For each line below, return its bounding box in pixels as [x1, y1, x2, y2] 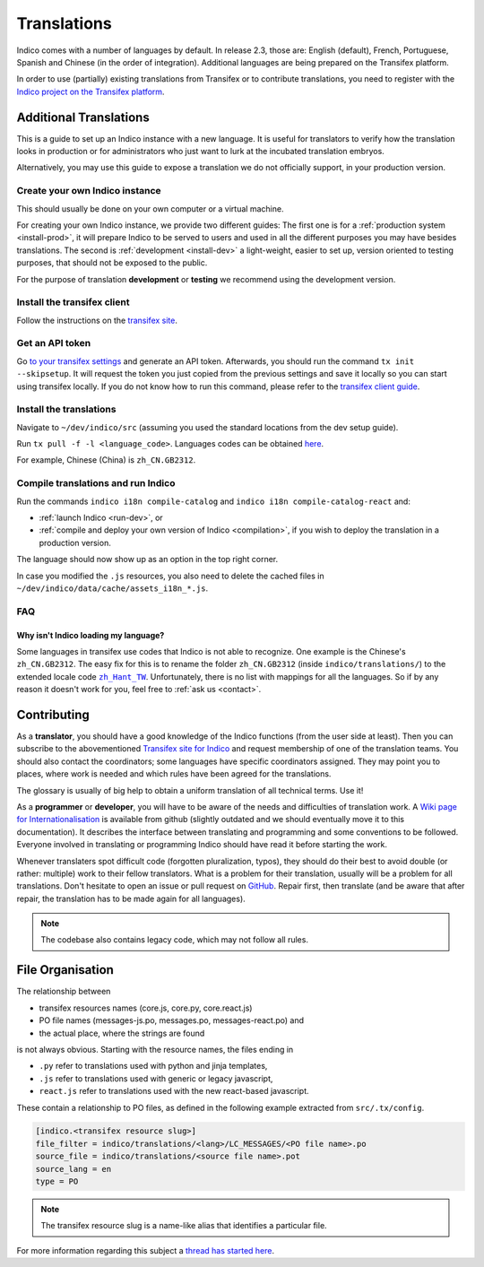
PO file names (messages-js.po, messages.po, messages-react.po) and [39, 1015, 305, 1026]
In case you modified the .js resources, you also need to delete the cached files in [16, 570, 324, 581]
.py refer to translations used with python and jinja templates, [39, 1061, 268, 1072]
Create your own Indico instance [16, 185, 161, 197]
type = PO [35, 1176, 79, 1187]
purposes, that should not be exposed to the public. [16, 257, 208, 268]
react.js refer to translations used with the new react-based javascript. [39, 1086, 309, 1097]
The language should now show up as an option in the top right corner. [16, 554, 279, 565]
